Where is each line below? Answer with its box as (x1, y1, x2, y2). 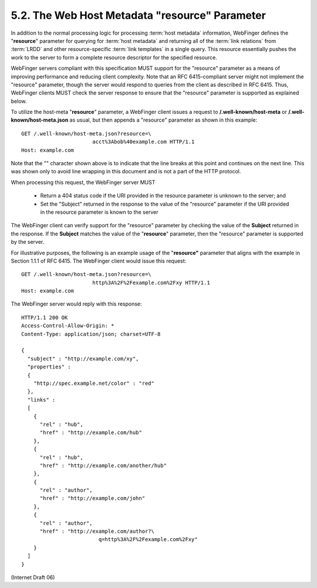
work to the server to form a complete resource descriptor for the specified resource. (11, 53, 217, 61)
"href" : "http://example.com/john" (39, 495, 146, 502)
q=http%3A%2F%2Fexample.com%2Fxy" (98, 536, 198, 543)
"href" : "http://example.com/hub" (39, 429, 142, 436)
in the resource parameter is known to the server (40, 209, 158, 216)
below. (11, 98, 27, 105)
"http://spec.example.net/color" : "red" (33, 380, 155, 387)
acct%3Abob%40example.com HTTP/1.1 (92, 139, 195, 145)
